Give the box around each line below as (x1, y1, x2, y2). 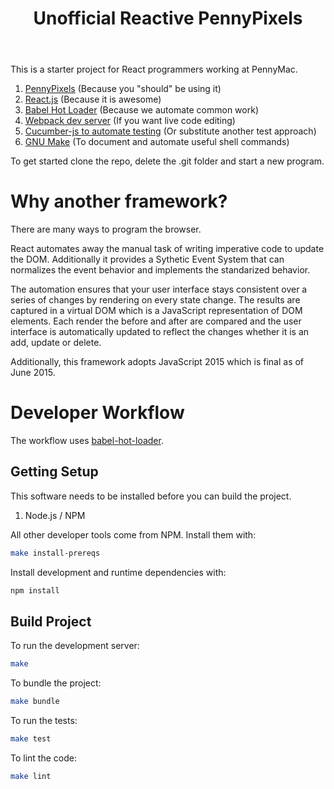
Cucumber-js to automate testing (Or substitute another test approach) (24, 125, 317, 137)
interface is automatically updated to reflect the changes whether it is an (10, 326, 310, 338)
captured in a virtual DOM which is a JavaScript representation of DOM (10, 305, 303, 317)
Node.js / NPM (24, 509, 86, 521)
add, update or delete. (10, 337, 102, 349)
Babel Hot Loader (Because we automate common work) (24, 104, 259, 116)
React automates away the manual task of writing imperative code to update (10, 243, 325, 255)
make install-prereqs (10, 548, 101, 558)
